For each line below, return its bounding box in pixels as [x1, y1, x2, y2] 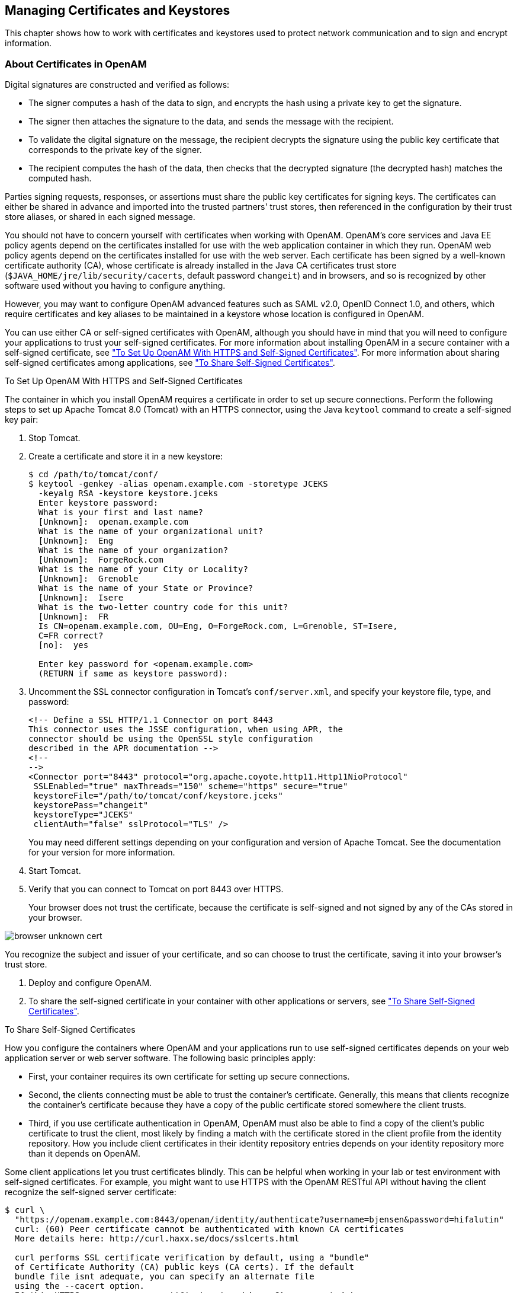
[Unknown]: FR [38, 612, 108, 622]
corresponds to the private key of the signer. [28, 145, 202, 155]
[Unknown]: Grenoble [38, 574, 139, 584]
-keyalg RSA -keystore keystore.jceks [38, 489, 219, 499]
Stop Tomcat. [28, 433, 81, 443]
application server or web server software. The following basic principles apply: [5, 1053, 316, 1064]
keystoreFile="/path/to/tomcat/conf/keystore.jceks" [33, 791, 283, 801]
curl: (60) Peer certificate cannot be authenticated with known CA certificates [14, 1224, 404, 1234]
